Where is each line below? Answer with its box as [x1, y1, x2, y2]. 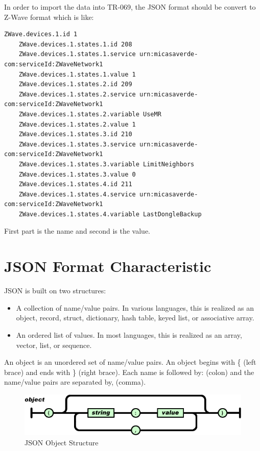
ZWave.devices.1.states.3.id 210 [18, 131, 132, 138]
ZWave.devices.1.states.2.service [18, 90, 136, 98]
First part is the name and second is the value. [4, 225, 151, 236]
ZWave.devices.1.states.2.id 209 [18, 81, 132, 88]
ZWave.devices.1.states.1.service [18, 51, 136, 58]
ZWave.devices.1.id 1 [4, 31, 78, 38]
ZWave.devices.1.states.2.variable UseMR [18, 110, 161, 118]
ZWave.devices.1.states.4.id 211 [18, 181, 132, 188]
